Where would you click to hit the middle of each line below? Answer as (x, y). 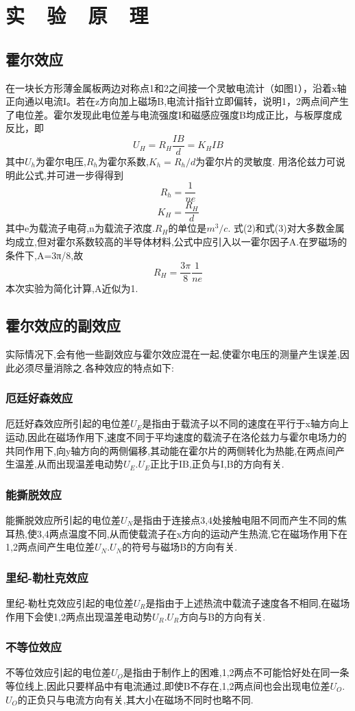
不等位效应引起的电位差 (58, 672)
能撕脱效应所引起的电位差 (63, 519)
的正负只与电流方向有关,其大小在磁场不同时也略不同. (135, 699)
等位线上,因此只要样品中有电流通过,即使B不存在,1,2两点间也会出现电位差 (168, 685)
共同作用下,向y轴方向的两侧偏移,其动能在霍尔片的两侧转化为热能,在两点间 (171, 450)
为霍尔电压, (61, 161)
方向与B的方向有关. (222, 616)
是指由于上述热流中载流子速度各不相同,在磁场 (248, 602)
